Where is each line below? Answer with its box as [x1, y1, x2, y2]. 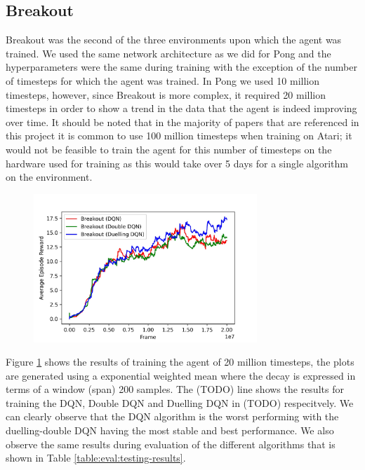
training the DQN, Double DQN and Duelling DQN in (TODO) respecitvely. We [6, 395, 354, 410]
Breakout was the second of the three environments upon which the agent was [6, 32, 342, 47]
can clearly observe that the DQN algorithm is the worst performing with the [6, 409, 339, 424]
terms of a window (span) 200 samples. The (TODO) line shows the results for [6, 382, 344, 396]
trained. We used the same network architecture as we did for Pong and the [6, 46, 331, 60]
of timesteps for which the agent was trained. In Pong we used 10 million [6, 73, 319, 88]
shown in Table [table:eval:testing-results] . [6, 450, 186, 465]
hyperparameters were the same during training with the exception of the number [6, 60, 357, 74]
